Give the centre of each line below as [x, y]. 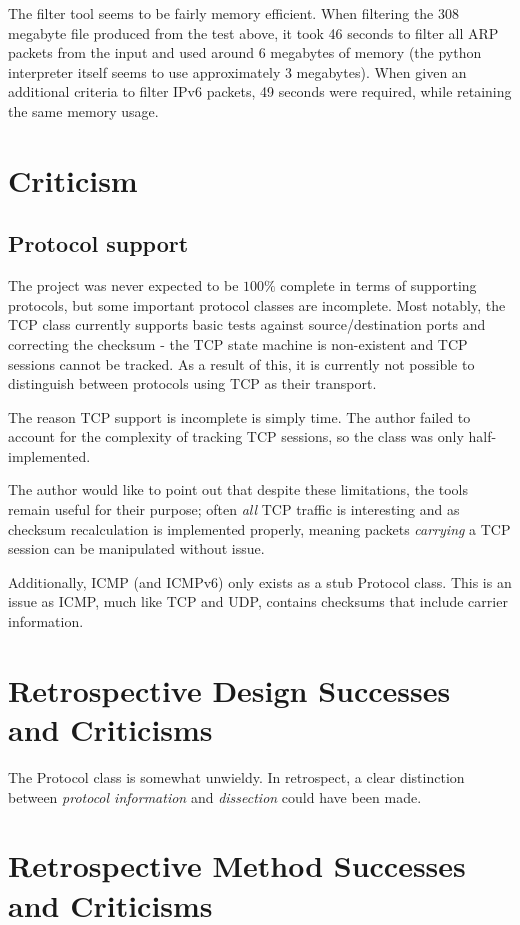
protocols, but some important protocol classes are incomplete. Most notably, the [257, 304]
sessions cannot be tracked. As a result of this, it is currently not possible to [241, 363]
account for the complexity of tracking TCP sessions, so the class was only [236, 436]
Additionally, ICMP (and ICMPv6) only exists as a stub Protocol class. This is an [260, 581]
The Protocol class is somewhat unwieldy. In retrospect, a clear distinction [236, 776]
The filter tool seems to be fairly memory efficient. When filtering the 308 [233, 13]
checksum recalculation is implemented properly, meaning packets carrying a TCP [259, 528]
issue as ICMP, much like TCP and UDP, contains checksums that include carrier [258, 601]
